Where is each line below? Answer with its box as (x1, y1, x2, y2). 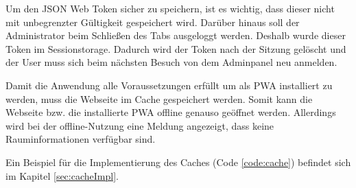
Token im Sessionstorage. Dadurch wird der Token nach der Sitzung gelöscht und (5, 41, 346, 56)
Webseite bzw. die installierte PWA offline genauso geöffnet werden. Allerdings (5, 105, 336, 119)
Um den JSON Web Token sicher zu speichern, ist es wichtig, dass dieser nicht (5, 1, 335, 15)
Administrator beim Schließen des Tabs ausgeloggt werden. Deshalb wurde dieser (5, 28, 346, 43)
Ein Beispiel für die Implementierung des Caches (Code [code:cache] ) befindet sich (5, 154, 351, 169)
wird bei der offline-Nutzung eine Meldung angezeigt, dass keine (5, 118, 274, 132)
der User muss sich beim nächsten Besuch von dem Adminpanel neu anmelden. (5, 55, 337, 69)
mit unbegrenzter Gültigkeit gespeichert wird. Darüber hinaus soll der (5, 14, 300, 29)
